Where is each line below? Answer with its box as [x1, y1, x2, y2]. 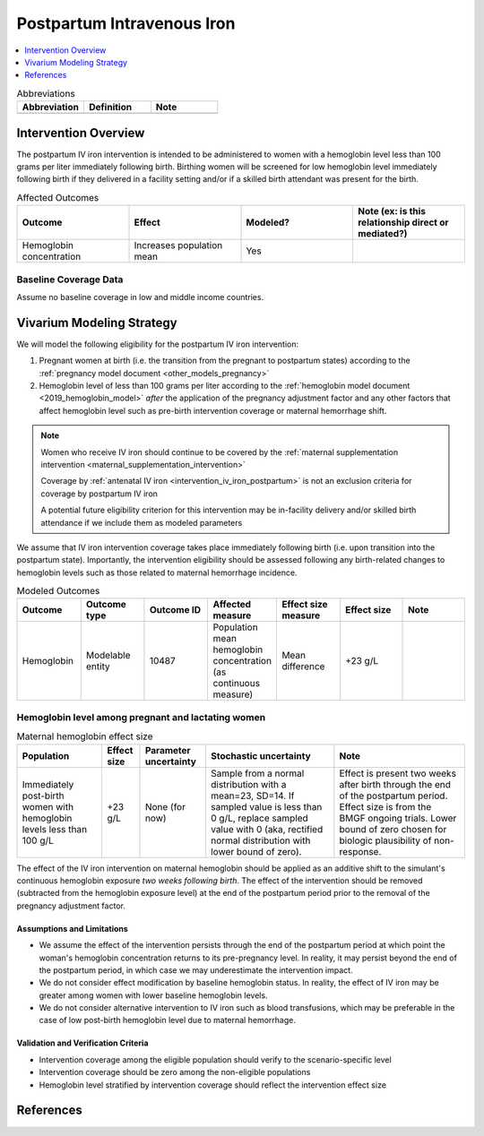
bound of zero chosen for [339, 822, 447, 835]
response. [339, 845, 382, 857]
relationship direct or [357, 216, 449, 228]
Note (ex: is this [357, 205, 426, 218]
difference [281, 660, 325, 673]
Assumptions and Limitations [16, 923, 129, 934]
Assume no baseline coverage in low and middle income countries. [16, 291, 264, 302]
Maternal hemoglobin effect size [16, 730, 153, 743]
